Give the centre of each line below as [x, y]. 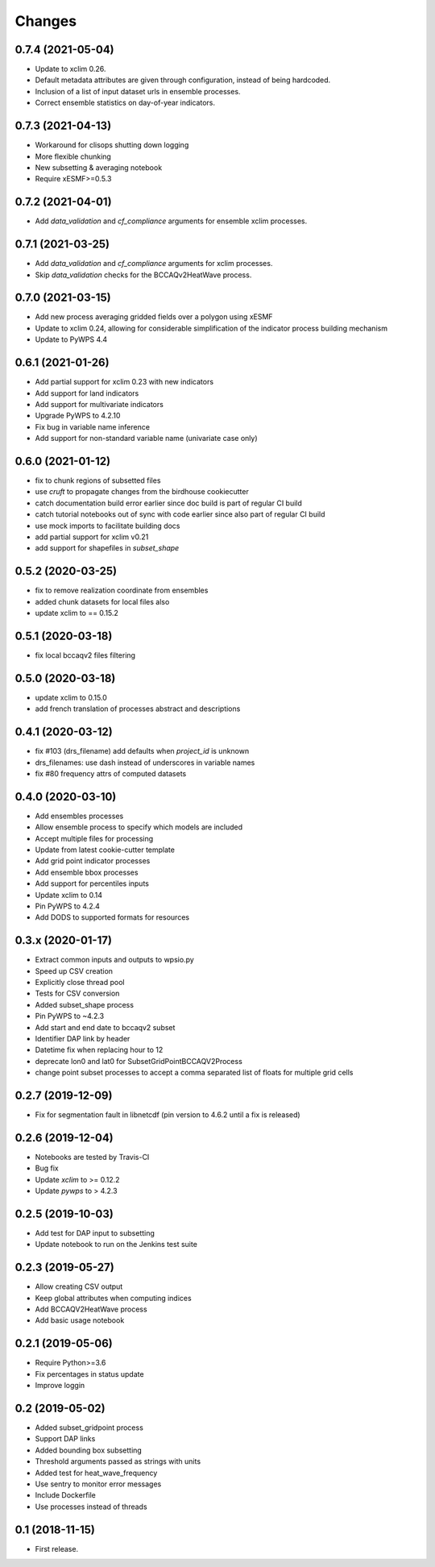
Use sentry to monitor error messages [98, 1484]
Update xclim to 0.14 [69, 895]
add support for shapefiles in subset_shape [107, 548]
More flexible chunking [73, 156]
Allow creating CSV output [79, 1286]
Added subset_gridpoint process [89, 1428]
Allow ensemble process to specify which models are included [139, 827]
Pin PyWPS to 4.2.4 [68, 906]
